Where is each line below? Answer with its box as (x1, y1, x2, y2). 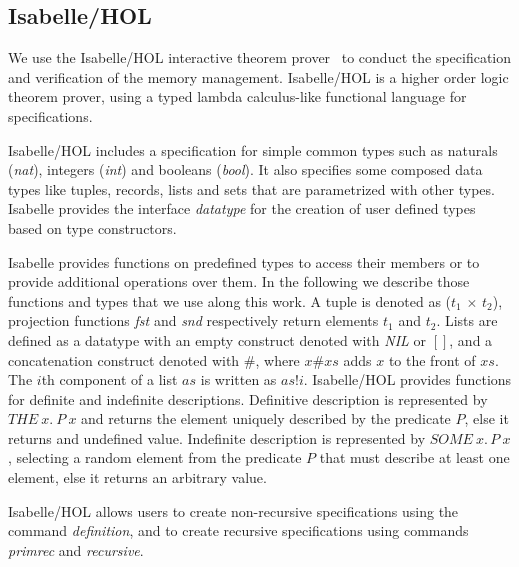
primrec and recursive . (8, 539, 144, 560)
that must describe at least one (319, 447, 510, 468)
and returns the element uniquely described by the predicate (81, 408, 451, 429)
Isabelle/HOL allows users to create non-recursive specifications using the (8, 500, 459, 521)
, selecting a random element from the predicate (8, 447, 302, 468)
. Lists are (436, 310, 498, 331)
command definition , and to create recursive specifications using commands (8, 520, 469, 541)
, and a (449, 329, 493, 350)
